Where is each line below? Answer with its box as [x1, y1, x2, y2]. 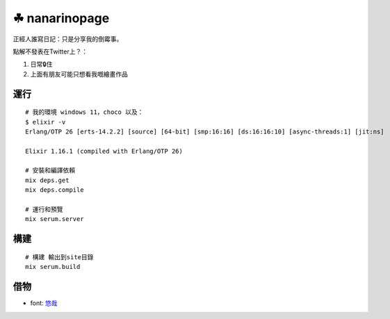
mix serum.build [25, 263, 81, 271]
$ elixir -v [25, 118, 66, 126]
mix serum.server [25, 215, 84, 223]
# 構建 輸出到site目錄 [25, 253, 94, 261]
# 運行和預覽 [25, 206, 63, 213]
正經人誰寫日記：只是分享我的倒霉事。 [13, 35, 123, 43]
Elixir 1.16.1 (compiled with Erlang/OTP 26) [25, 147, 184, 155]
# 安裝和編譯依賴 [25, 167, 76, 174]
